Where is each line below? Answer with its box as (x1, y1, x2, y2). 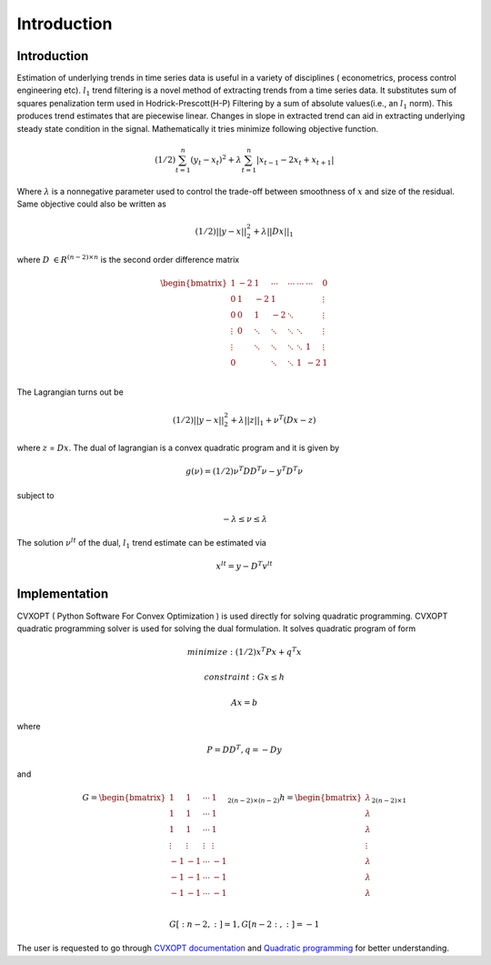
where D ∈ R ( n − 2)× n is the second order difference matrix (16, 253, 240, 265)
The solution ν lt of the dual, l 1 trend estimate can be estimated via (16, 537, 267, 550)
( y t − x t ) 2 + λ (190, 153, 243, 167)
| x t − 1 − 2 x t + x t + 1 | (256, 155, 335, 167)
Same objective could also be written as (16, 198, 167, 209)
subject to (16, 489, 55, 500)
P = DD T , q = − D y (205, 743, 283, 755)
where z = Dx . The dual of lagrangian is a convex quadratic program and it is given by (16, 442, 340, 454)
